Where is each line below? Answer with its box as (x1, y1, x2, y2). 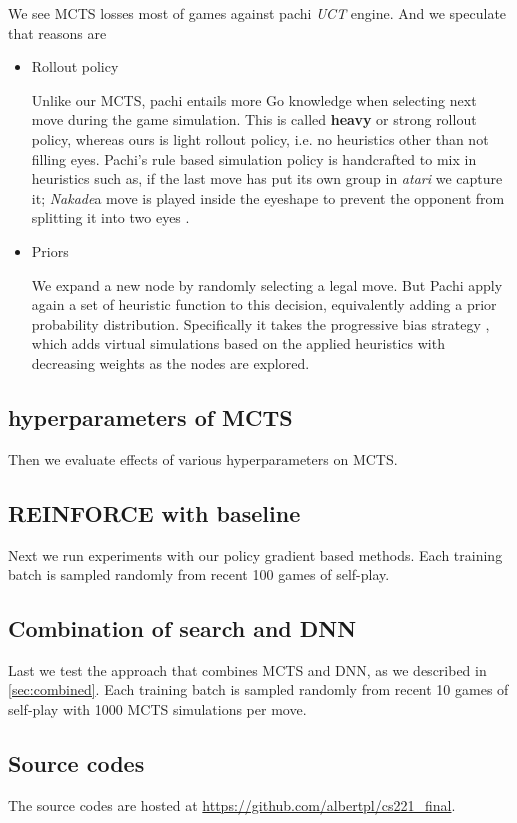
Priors (31, 240, 69, 261)
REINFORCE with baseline (8, 497, 301, 528)
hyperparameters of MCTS (8, 401, 293, 432)
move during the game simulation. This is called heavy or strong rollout (31, 109, 477, 130)
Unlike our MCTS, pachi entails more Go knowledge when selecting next (31, 89, 477, 110)
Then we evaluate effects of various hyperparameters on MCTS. (8, 448, 398, 469)
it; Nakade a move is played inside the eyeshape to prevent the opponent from (31, 187, 505, 208)
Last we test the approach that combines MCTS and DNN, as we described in (8, 659, 487, 680)
